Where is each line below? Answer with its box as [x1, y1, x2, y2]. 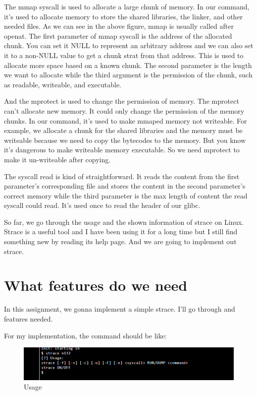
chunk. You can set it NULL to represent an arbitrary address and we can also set [4, 40, 254, 51]
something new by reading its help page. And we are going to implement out [4, 236, 237, 247]
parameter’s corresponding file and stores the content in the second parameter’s [4, 181, 246, 191]
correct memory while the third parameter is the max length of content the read [4, 190, 248, 200]
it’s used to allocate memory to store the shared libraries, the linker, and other [4, 11, 243, 21]
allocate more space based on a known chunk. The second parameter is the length [4, 60, 252, 70]
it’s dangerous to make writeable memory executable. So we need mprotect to [4, 144, 240, 155]
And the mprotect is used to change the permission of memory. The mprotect [4, 96, 239, 106]
